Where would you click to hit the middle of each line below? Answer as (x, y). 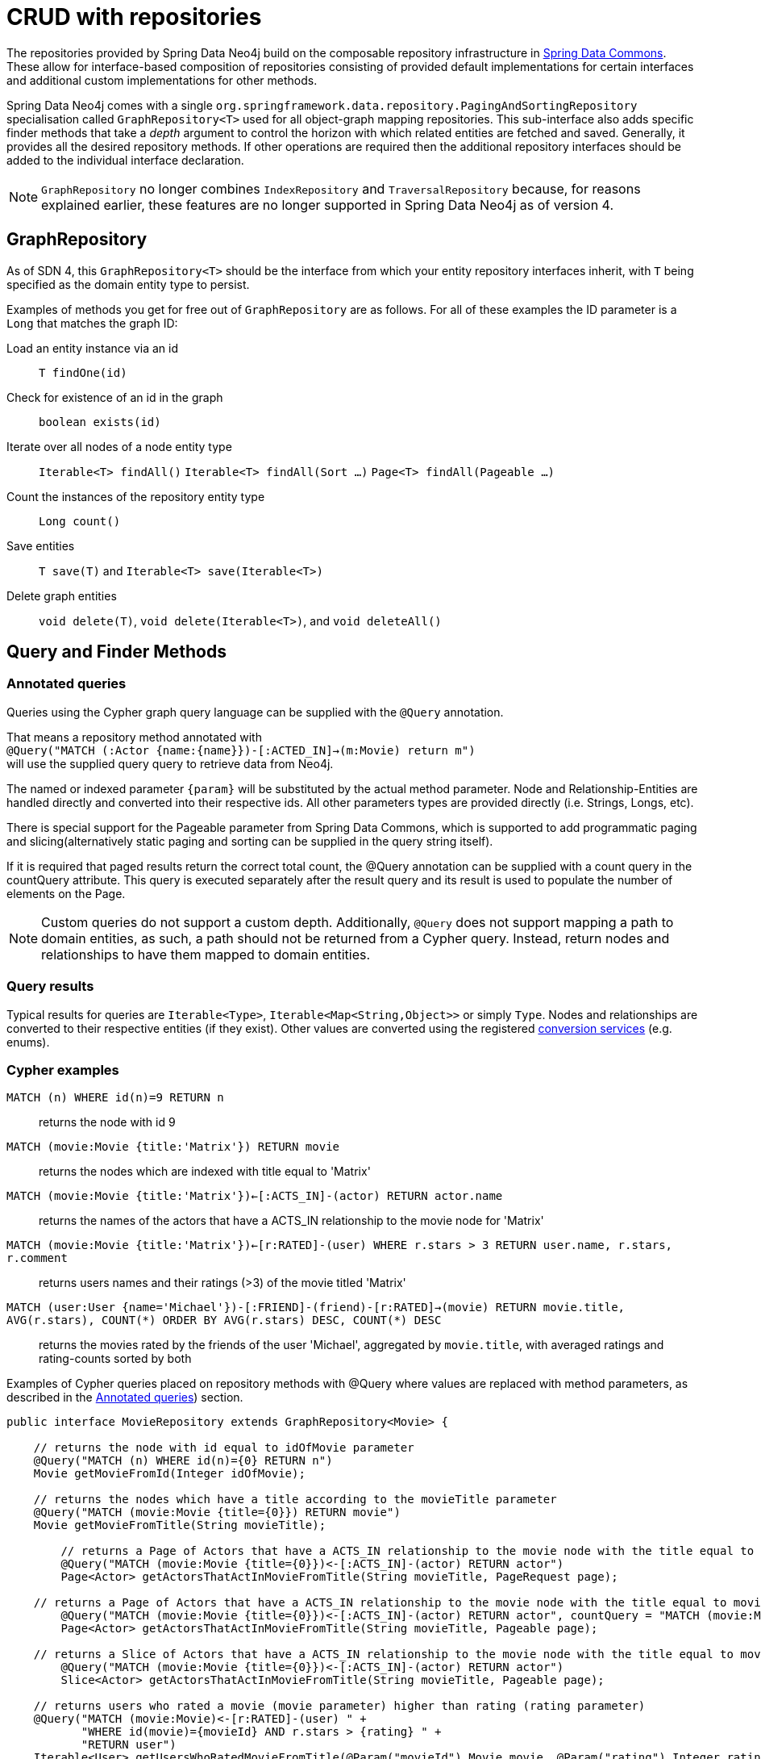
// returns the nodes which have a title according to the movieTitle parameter (295, 1500)
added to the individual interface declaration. (125, 160)
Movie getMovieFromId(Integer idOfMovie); (169, 1474)
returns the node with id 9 (107, 1122)
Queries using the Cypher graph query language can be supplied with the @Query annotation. (255, 712)
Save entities (41, 545)
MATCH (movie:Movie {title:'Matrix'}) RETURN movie (173, 1147)
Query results (50, 986)
